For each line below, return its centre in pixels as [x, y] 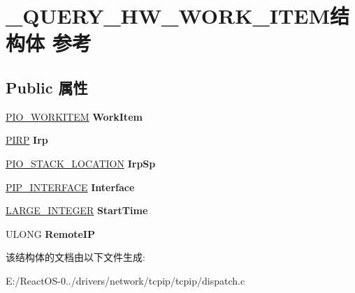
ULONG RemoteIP [50, 233]
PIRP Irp [27, 140]
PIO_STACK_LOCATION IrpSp [81, 163]
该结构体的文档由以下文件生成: [75, 257]
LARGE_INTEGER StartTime [77, 210]
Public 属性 [47, 87]
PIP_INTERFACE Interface [70, 187]
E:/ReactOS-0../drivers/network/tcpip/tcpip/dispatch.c [125, 280]
